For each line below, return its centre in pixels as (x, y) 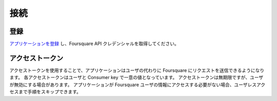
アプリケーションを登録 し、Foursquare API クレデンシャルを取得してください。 (94, 44)
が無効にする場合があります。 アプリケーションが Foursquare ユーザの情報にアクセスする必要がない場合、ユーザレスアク (137, 85)
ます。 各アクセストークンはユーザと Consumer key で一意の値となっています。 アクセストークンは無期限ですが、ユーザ (136, 78)
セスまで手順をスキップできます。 (45, 92)
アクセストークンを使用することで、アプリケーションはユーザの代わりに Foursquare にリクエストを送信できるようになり (137, 70)
